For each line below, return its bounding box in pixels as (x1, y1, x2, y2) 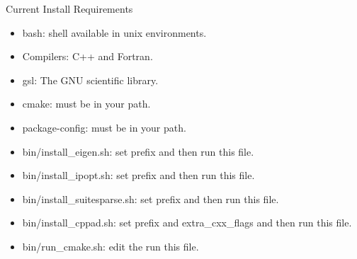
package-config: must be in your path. (22, 120, 186, 134)
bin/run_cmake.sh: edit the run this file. (22, 238, 199, 253)
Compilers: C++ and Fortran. (22, 49, 153, 64)
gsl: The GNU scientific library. (22, 72, 159, 87)
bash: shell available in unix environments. (22, 25, 207, 40)
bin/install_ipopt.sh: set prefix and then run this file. (22, 168, 255, 183)
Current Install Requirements (6, 1, 133, 16)
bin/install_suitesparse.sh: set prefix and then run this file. (22, 191, 279, 206)
